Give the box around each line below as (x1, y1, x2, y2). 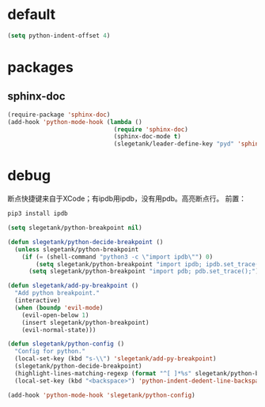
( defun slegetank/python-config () (7, 340, 125, 349)
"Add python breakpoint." (14, 289, 100, 297)
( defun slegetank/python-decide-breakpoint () (7, 238, 164, 246)
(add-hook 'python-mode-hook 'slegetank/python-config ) (7, 391, 195, 399)
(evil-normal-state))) (21, 326, 97, 334)
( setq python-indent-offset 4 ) (7, 32, 111, 40)
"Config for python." (14, 348, 86, 356)
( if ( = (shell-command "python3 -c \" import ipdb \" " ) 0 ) (21, 253, 214, 261)
